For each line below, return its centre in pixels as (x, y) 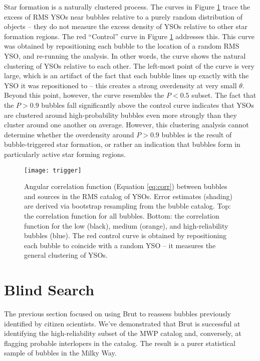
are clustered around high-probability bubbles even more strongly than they (120, 115)
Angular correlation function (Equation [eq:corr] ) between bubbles (126, 186)
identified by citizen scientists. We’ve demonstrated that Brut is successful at (122, 323)
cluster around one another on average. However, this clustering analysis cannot (126, 125)
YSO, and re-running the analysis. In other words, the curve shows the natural (125, 55)
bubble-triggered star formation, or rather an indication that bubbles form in (122, 144)
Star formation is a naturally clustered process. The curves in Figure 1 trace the (127, 7)
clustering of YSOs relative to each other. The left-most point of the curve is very (129, 65)
